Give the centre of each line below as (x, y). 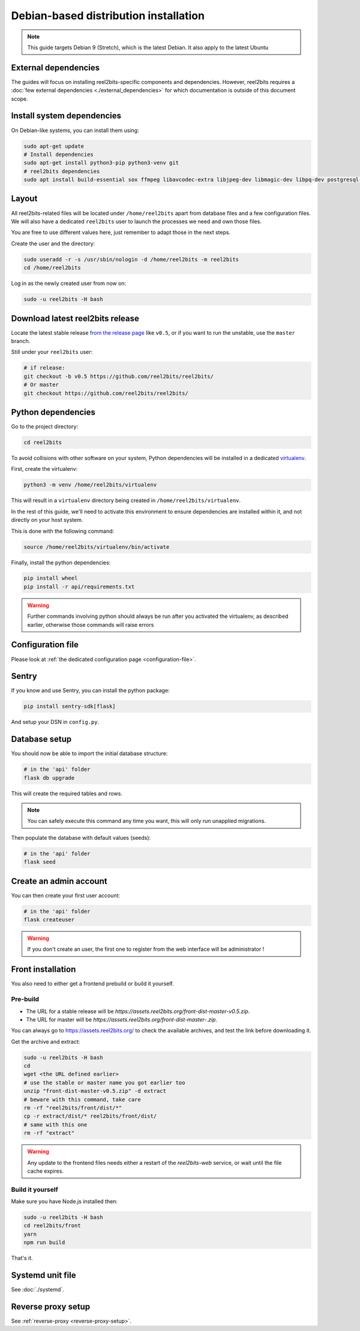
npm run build (44, 1243)
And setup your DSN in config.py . (55, 722)
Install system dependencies (66, 116)
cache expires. (46, 1171)
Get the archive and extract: (46, 1041)
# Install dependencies (59, 154)
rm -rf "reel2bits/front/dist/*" (73, 1108)
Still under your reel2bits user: (52, 352)
